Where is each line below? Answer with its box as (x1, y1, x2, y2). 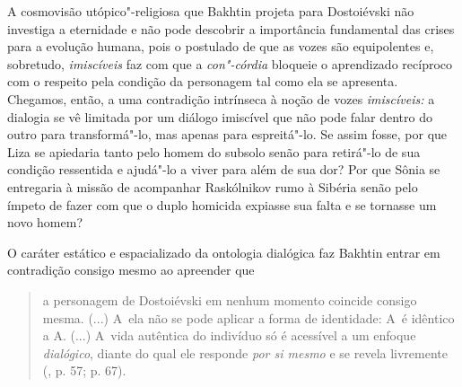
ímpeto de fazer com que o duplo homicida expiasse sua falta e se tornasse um (7, 195, 437, 214)
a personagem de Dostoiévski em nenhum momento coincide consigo (42, 290, 417, 309)
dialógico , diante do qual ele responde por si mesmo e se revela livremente (42, 343, 449, 362)
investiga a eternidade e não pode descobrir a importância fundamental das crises (7, 19, 455, 38)
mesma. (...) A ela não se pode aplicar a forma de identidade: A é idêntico (42, 308, 455, 327)
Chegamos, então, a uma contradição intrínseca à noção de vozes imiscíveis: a (7, 89, 435, 108)
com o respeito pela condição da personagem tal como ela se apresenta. (7, 72, 398, 91)
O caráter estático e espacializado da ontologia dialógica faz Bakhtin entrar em (7, 242, 440, 261)
